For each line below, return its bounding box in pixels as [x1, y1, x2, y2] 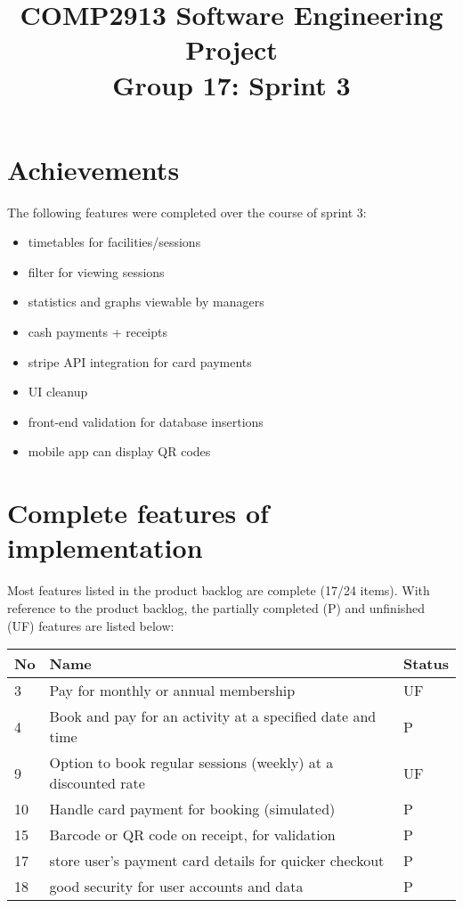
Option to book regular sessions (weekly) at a [49, 752, 334, 773]
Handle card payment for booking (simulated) [49, 798, 336, 820]
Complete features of [7, 495, 269, 531]
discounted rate [49, 773, 145, 794]
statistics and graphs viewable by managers [28, 292, 264, 311]
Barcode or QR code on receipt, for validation [49, 824, 336, 846]
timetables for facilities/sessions [28, 233, 201, 251]
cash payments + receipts [28, 323, 167, 341]
